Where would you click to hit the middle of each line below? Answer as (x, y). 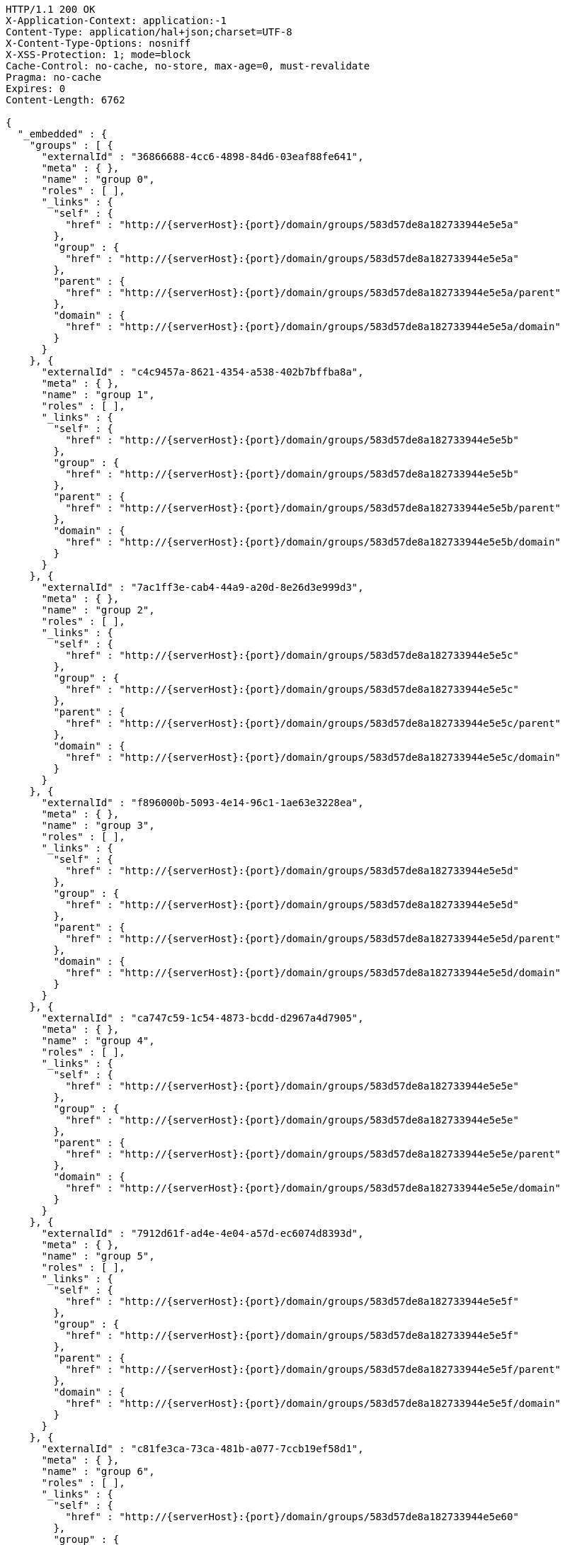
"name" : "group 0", (98, 179)
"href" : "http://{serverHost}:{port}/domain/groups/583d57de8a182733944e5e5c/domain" (313, 757)
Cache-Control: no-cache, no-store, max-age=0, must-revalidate (188, 66)
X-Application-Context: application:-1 (116, 21)
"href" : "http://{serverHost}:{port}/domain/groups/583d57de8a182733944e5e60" (292, 1517)
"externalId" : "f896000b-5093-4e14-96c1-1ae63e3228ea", (202, 803)
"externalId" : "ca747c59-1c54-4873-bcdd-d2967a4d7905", (202, 1018)
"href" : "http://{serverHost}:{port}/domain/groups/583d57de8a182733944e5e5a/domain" (313, 327)
